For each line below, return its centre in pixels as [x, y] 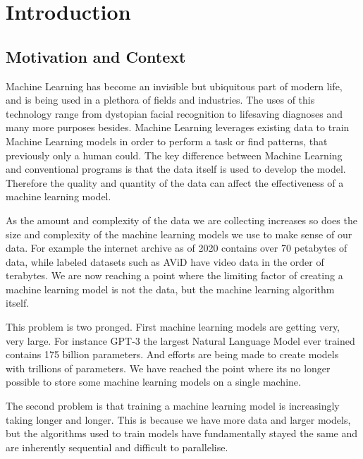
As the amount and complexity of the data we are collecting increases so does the [181, 220]
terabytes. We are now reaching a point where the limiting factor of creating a [174, 275]
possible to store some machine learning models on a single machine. [153, 382]
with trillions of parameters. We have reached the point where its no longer [168, 368]
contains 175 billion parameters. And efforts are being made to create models [172, 354]
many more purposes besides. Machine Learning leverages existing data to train [178, 127]
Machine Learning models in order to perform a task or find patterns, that [167, 141]
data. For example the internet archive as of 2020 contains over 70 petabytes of [177, 248]
